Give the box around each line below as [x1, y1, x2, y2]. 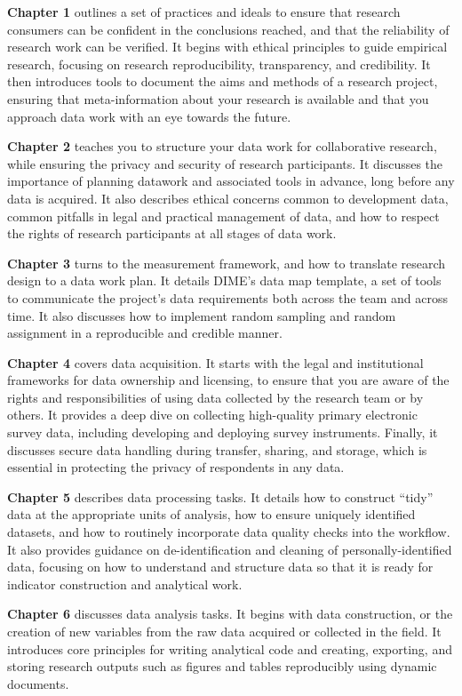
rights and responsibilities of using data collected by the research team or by [7, 388, 424, 406]
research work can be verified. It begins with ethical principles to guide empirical [7, 37, 448, 56]
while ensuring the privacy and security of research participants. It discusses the [7, 154, 443, 172]
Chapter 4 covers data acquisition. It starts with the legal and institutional [7, 353, 424, 372]
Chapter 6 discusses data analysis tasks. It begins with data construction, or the [7, 604, 453, 623]
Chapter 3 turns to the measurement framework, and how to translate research [7, 253, 446, 272]
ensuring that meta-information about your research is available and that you [7, 89, 429, 108]
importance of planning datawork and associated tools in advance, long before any [7, 172, 455, 190]
